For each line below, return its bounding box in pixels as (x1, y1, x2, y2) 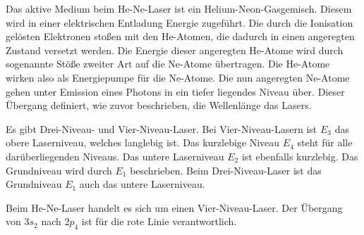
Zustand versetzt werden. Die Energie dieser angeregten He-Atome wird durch (6, 42, 344, 57)
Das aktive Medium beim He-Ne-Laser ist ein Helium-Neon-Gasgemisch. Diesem (6, 1, 352, 15)
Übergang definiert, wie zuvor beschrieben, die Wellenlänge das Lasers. (6, 98, 312, 113)
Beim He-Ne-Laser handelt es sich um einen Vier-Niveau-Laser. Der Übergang (6, 200, 343, 215)
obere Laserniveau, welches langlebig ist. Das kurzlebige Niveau (6, 135, 280, 150)
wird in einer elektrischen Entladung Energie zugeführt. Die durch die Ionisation (6, 15, 353, 30)
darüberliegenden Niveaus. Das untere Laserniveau (6, 148, 224, 163)
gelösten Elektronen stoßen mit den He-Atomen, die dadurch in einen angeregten (6, 29, 355, 44)
